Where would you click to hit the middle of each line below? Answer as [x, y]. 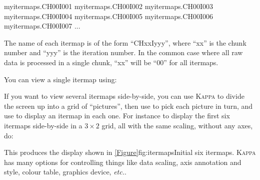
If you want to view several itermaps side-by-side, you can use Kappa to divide [124, 96]
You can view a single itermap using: [60, 79]
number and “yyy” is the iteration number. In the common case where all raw [123, 52]
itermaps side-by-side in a [43, 125]
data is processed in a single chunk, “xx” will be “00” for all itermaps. [111, 62]
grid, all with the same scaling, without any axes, [177, 125]
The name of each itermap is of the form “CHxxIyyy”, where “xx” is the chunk [125, 42]
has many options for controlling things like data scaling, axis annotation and [123, 162]
